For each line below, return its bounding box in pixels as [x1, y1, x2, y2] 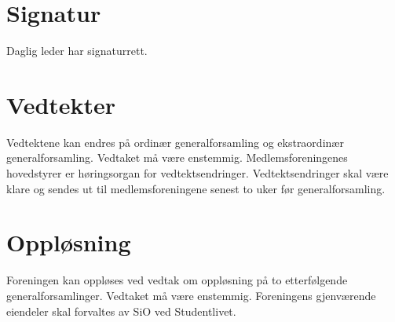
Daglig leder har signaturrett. [6, 42, 148, 59]
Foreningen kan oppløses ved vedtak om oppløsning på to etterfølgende [6, 272, 348, 288]
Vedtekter [6, 88, 116, 120]
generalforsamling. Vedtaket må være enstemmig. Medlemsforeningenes [6, 149, 348, 166]
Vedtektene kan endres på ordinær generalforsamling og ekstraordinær [6, 134, 344, 150]
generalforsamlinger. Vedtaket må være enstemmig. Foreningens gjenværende [6, 287, 376, 303]
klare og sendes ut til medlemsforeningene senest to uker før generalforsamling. [6, 180, 386, 196]
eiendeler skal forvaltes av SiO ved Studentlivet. [6, 302, 236, 319]
